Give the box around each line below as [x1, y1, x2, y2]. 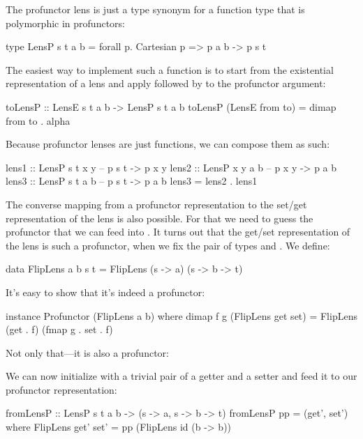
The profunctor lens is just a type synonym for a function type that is [6, 2, 305, 16]
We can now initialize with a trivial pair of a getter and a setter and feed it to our [6, 369, 357, 383]
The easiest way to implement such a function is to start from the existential [6, 62, 334, 77]
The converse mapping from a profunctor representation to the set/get [6, 197, 307, 211]
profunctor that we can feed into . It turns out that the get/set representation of [6, 224, 350, 239]
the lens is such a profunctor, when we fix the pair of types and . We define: [6, 238, 330, 252]
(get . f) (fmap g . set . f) [6, 322, 113, 337]
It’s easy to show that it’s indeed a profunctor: [6, 284, 205, 299]
